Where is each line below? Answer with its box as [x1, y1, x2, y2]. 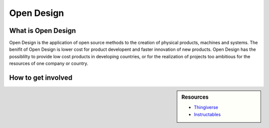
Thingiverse [194, 105, 219, 111]
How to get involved [9, 74, 73, 82]
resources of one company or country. [9, 60, 89, 67]
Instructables [194, 111, 221, 117]
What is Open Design [9, 26, 76, 35]
